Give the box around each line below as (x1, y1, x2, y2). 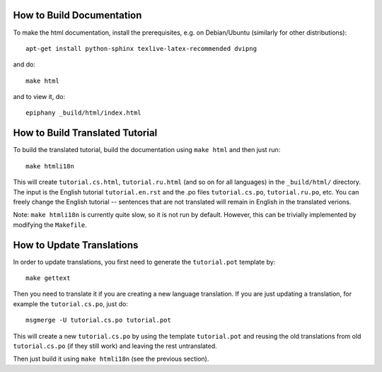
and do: (13, 60, 35, 69)
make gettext (25, 274, 71, 282)
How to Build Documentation (13, 9, 142, 21)
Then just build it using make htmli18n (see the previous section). (13, 354, 209, 364)
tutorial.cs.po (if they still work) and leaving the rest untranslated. (13, 342, 217, 350)
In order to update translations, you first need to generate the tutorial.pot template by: (13, 257, 276, 266)
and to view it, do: (13, 93, 65, 101)
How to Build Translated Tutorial (13, 127, 158, 139)
